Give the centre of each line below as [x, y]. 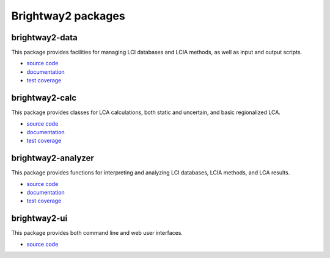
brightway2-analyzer [53, 158]
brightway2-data [44, 38]
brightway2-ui [39, 219]
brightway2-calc [44, 98]
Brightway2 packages [68, 16]
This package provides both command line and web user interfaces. [97, 233]
